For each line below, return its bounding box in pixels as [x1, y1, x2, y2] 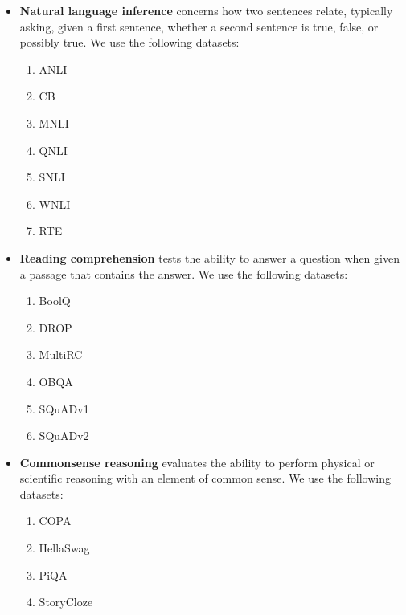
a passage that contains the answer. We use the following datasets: [19, 265, 348, 282]
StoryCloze [39, 593, 93, 610]
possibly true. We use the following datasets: [19, 34, 240, 51]
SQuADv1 [39, 400, 89, 417]
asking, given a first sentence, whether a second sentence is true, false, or [19, 18, 379, 35]
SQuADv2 [39, 427, 89, 444]
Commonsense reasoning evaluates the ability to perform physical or [19, 454, 375, 470]
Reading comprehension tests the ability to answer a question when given [19, 249, 400, 266]
